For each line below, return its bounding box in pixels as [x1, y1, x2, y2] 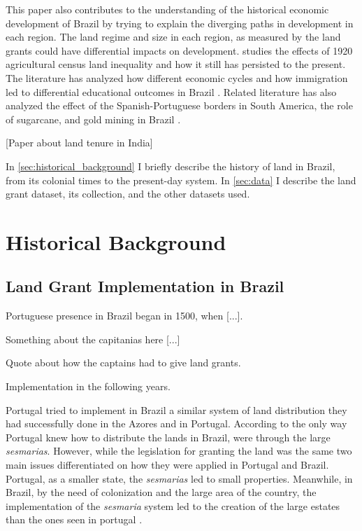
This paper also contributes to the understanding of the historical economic [6, 2, 329, 16]
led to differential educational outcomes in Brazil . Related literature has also [6, 84, 337, 99]
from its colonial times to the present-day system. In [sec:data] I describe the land [6, 172, 356, 187]
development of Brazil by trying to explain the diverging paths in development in [6, 15, 354, 30]
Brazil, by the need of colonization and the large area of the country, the [6, 485, 317, 499]
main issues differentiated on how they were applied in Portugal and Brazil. [6, 457, 329, 472]
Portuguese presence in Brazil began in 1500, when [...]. [6, 308, 243, 323]
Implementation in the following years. [6, 379, 171, 394]
